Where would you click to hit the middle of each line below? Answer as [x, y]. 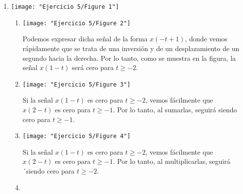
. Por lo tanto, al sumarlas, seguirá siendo [175, 109]
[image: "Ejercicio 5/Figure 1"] [65, 7]
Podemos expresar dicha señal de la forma [85, 39]
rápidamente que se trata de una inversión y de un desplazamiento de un [131, 48]
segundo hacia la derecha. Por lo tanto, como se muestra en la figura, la [129, 58]
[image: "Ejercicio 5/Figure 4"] [77, 136]
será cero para [93, 67]
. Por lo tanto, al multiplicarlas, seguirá [172, 161]
